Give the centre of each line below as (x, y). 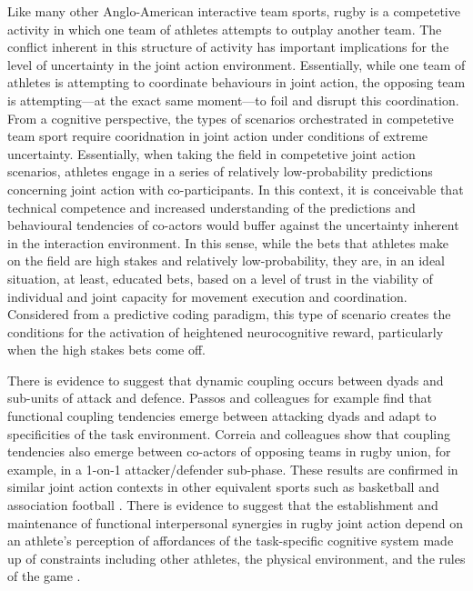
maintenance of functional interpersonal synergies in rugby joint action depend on (235, 522)
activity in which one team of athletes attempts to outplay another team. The (225, 29)
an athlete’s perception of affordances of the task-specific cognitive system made (231, 541)
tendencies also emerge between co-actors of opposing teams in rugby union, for (229, 451)
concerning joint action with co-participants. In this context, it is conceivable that (236, 189)
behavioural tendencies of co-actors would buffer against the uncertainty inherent (233, 225)
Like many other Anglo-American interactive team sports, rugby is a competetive (234, 11)
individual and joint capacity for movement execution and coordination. (207, 296)
